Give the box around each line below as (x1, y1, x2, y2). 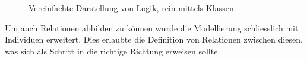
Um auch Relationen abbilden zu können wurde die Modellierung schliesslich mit (5, 21, 299, 34)
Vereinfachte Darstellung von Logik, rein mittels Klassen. (29, 2, 236, 14)
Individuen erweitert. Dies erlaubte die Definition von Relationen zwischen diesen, (5, 33, 303, 46)
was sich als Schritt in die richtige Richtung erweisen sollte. (5, 44, 220, 57)
